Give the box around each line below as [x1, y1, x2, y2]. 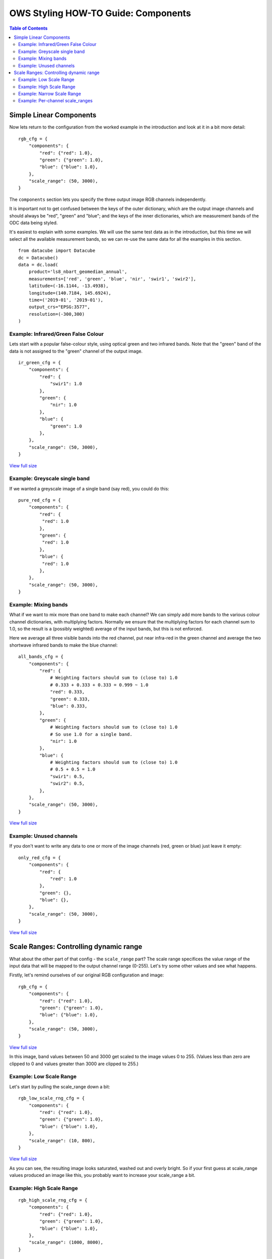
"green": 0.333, [50, 696, 90, 702]
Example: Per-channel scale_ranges [18, 98, 93, 104]
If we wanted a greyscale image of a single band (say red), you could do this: [9, 485, 170, 492]
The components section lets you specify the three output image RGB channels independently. [9, 196, 207, 202]
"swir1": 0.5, [50, 774, 85, 779]
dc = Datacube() [18, 255, 58, 260]
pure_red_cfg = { [18, 498, 61, 503]
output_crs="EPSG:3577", [28, 304, 90, 310]
